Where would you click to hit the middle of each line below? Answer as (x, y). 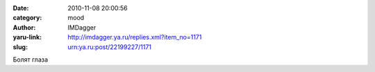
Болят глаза (31, 60)
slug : (20, 47)
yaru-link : (27, 37)
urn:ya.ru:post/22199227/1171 (110, 47)
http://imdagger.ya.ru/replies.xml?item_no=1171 (135, 37)
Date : (21, 8)
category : (27, 18)
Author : (24, 27)
